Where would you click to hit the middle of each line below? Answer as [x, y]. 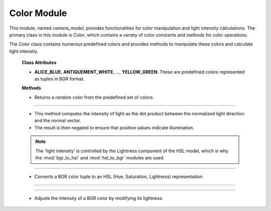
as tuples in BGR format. [59, 79]
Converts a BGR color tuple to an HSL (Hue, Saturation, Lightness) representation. [119, 177]
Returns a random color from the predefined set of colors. [94, 97]
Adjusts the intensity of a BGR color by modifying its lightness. [99, 198]
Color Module [38, 13]
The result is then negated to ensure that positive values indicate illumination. [114, 127]
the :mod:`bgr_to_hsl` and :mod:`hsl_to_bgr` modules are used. [100, 158]
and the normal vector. [58, 121]
